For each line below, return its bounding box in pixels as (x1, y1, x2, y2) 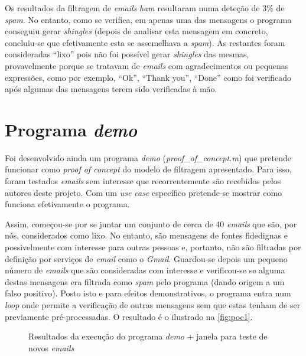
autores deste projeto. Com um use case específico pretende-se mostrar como (5, 186, 282, 198)
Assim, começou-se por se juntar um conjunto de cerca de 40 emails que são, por (5, 217, 297, 230)
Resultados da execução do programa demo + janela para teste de (28, 330, 268, 342)
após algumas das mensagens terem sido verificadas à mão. (5, 83, 217, 95)
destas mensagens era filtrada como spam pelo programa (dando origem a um (5, 275, 285, 288)
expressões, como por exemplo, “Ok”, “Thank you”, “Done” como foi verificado (5, 71, 292, 83)
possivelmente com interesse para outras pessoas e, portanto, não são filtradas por (5, 241, 301, 253)
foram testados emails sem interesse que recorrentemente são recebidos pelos (5, 175, 281, 187)
